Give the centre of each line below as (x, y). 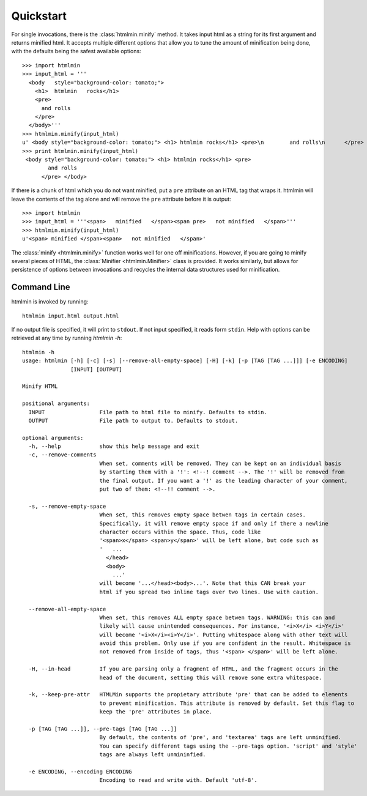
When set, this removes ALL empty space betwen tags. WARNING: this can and (217, 617)
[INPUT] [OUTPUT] (96, 369)
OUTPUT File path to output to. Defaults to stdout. (133, 420)
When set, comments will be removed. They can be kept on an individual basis (221, 463)
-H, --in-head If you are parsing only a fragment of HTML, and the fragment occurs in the (183, 669)
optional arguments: (53, 438)
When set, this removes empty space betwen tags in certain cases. (202, 515)
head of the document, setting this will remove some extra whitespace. (211, 677)
